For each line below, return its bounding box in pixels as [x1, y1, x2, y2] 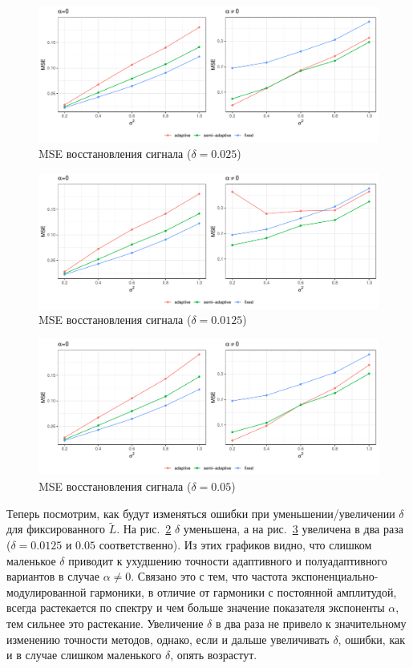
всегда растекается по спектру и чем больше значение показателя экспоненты [6, 599, 385, 616]
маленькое [6, 552, 56, 569]
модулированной [6, 583, 87, 600]
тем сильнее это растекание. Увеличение [6, 614, 204, 631]
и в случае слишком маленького [6, 646, 162, 663]
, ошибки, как [338, 630, 405, 647]
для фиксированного [6, 520, 105, 537]
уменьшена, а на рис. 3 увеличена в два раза [183, 520, 403, 537]
